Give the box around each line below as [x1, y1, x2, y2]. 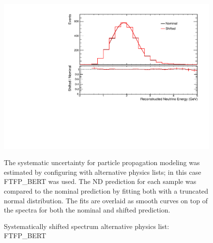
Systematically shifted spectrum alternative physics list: [4, 221, 169, 231]
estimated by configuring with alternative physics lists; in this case [4, 167, 201, 177]
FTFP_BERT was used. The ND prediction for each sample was [4, 176, 197, 186]
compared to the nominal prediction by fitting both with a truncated [4, 186, 209, 196]
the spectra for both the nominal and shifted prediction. [4, 205, 170, 215]
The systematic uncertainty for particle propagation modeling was [4, 157, 200, 167]
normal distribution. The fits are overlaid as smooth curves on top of [4, 195, 208, 205]
